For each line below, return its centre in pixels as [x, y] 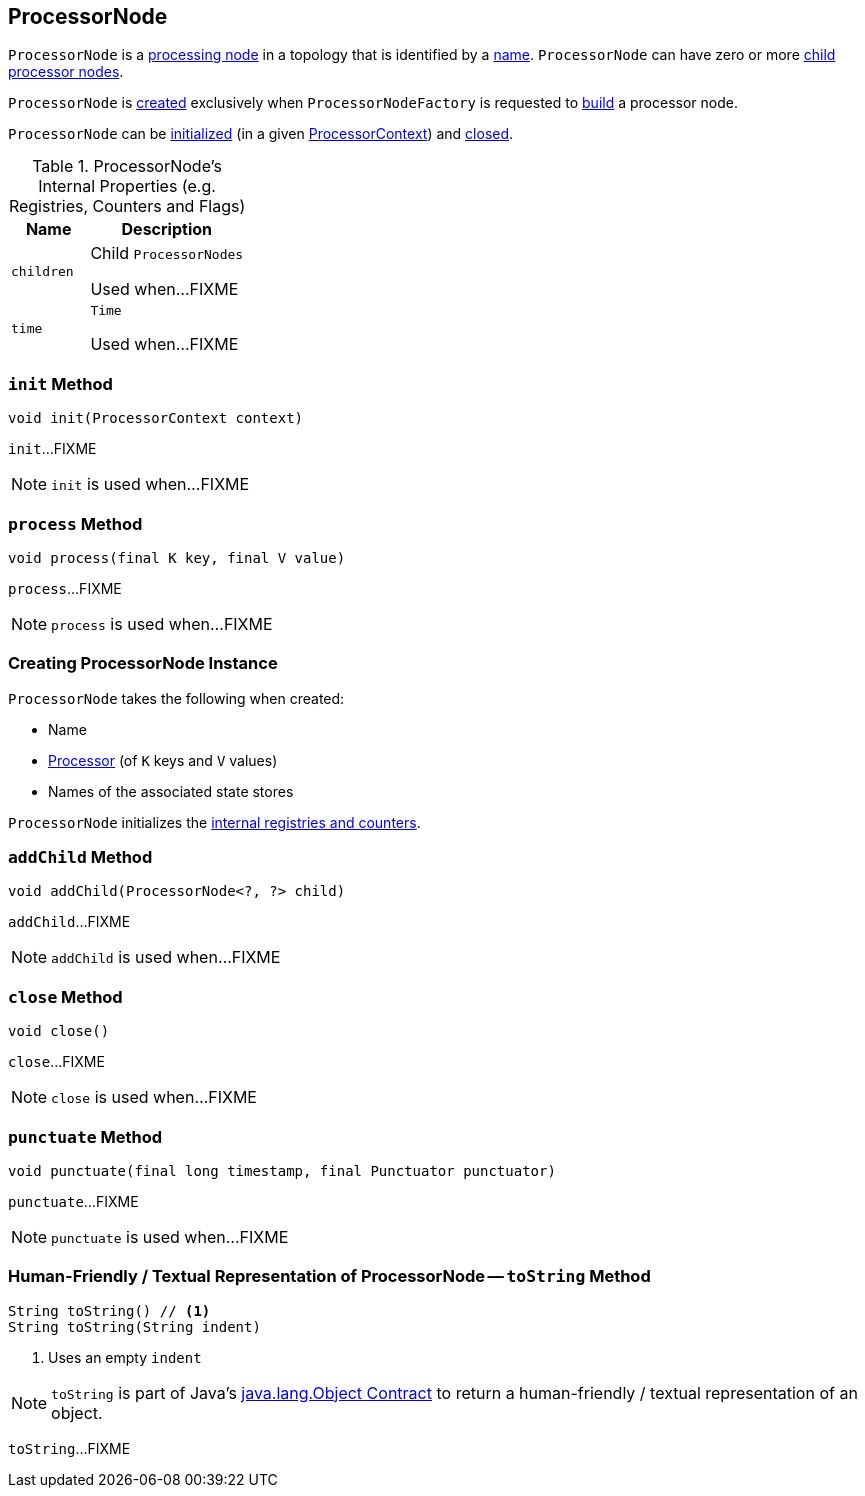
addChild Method [80, 857]
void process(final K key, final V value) [177, 557]
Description [166, 229]
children [42, 271]
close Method [65, 996]
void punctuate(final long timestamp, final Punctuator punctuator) [282, 1170]
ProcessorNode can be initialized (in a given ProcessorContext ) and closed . [261, 134]
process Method [75, 523]
